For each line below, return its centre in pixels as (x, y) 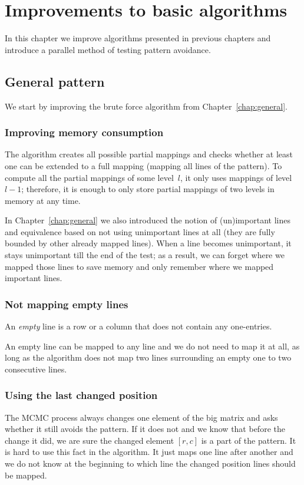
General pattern (55, 81)
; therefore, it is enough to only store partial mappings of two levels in (148, 189)
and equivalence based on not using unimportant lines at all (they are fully (140, 231)
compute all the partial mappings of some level (89, 177)
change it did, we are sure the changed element (90, 440)
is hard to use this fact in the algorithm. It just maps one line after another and (149, 452)
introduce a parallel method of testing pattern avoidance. (108, 49)
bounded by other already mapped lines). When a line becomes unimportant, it (148, 243)
